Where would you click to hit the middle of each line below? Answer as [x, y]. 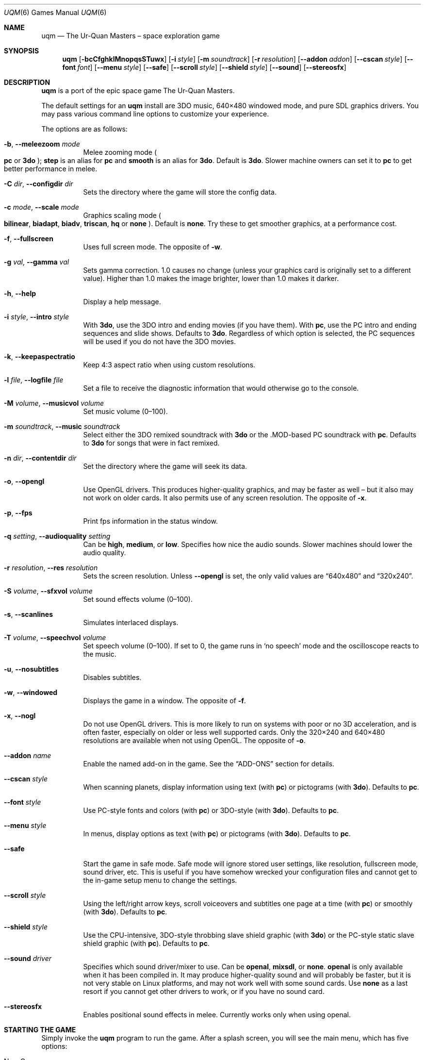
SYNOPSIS [22, 51]
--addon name [28, 755]
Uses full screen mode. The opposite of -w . [153, 247]
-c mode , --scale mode [41, 207]
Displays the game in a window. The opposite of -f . [164, 701]
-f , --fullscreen [29, 239]
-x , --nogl [20, 716]
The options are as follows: [84, 129]
